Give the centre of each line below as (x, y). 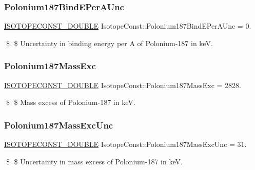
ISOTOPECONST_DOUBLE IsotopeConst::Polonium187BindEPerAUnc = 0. (128, 26)
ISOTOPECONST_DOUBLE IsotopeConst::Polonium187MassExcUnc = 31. (125, 144)
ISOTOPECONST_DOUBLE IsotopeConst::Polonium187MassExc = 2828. (123, 85)
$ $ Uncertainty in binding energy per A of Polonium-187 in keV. (109, 43)
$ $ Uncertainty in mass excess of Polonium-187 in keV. (94, 161)
